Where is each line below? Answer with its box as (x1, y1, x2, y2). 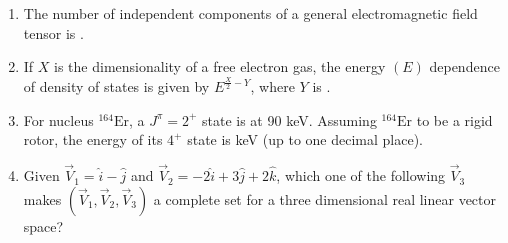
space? (23, 215, 64, 236)
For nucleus (23, 109, 94, 130)
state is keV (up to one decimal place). (187, 129, 423, 150)
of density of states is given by (23, 76, 210, 97)
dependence (429, 56, 500, 77)
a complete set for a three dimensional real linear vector (153, 188, 497, 209)
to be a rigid (416, 109, 493, 130)
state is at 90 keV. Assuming (202, 109, 377, 130)
